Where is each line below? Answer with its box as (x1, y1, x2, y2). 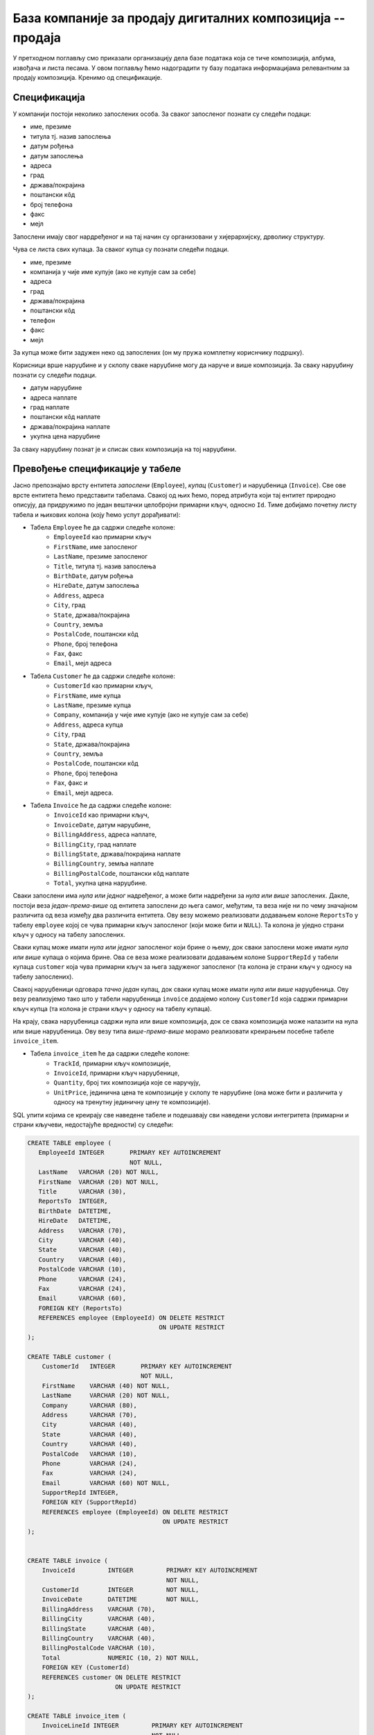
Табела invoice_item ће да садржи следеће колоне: (30, 1049, 190, 1058)
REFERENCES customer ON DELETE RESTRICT (42, 1673, 181, 1681)
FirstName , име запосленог (53, 542, 138, 551)
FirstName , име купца (53, 691, 121, 700)
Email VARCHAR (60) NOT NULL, (42, 1479, 170, 1487)
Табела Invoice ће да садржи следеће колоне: (30, 801, 172, 809)
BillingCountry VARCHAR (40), (42, 1634, 156, 1642)
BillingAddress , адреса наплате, (53, 830, 157, 839)
